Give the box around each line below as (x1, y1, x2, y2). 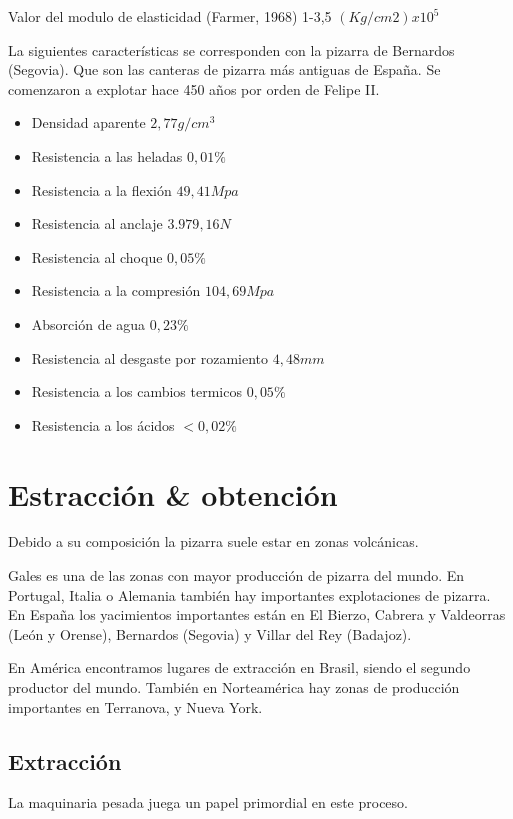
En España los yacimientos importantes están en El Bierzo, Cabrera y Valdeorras (8, 604, 506, 625)
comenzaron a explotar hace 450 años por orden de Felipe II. (8, 78, 380, 99)
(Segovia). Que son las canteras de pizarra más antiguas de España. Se (8, 59, 441, 80)
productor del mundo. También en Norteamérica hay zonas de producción (8, 677, 460, 697)
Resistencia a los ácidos (31, 414, 175, 435)
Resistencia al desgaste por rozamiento (31, 347, 269, 368)
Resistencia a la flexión (31, 179, 172, 200)
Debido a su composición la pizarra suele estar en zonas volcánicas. (8, 531, 419, 552)
